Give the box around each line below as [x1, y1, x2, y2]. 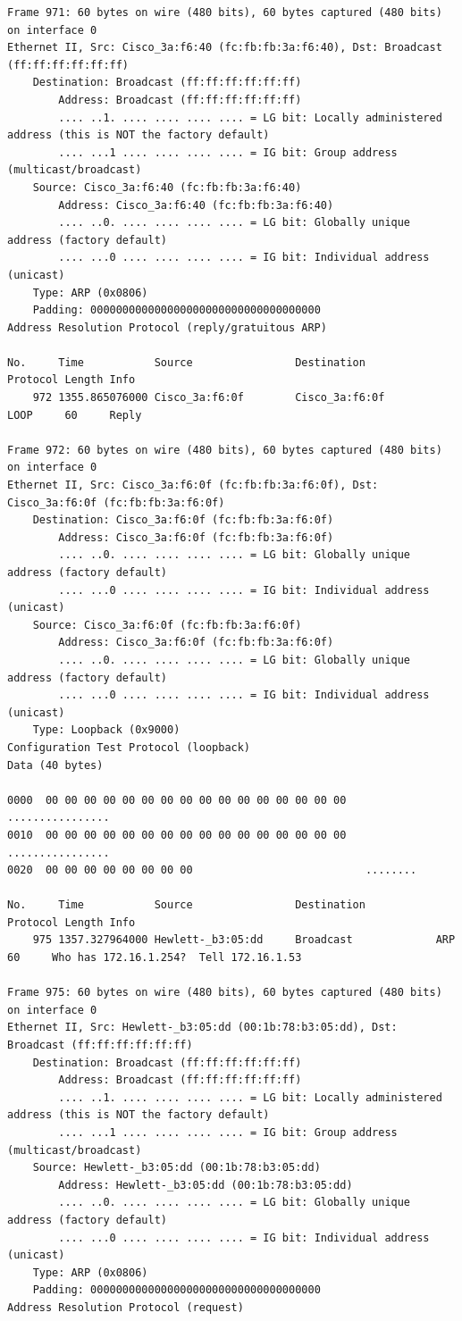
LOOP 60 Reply [7, 408, 142, 422]
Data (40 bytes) [7, 758, 104, 772]
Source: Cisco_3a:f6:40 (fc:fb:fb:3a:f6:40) [32, 180, 302, 194]
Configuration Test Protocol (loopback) [7, 740, 251, 754]
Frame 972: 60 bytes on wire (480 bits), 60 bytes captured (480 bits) [7, 443, 442, 456]
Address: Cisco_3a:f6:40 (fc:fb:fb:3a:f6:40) [58, 198, 334, 212]
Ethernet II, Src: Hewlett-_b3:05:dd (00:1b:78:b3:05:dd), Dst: [7, 1021, 398, 1034]
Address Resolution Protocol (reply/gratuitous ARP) [7, 321, 327, 334]
